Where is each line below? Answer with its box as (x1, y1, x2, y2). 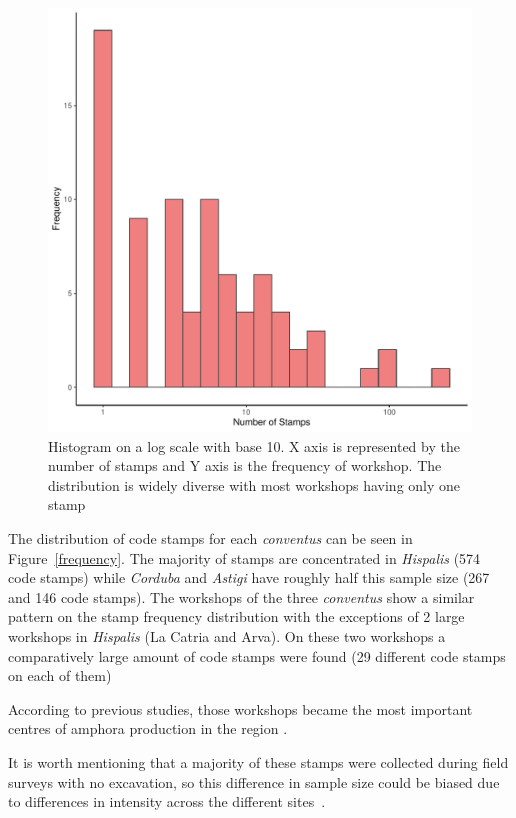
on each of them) (8, 665, 112, 686)
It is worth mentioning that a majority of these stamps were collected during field (8, 751, 509, 772)
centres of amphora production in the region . (8, 718, 288, 739)
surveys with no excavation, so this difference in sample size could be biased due (8, 771, 500, 792)
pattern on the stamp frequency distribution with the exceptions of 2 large (8, 606, 465, 627)
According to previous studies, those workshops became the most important (8, 698, 473, 719)
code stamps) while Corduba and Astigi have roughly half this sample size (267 (8, 567, 490, 588)
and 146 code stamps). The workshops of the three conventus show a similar (8, 586, 475, 607)
